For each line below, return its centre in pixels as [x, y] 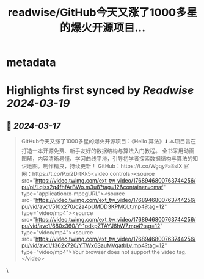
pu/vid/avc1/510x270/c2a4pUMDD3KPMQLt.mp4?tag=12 [93, 207]
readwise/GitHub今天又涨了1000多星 [103, 13]
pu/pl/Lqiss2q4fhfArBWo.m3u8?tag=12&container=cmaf [92, 187]
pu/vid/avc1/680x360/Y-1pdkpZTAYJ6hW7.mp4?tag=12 [91, 226]
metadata [31, 63]
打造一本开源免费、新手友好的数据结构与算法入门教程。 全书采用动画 [107, 151]
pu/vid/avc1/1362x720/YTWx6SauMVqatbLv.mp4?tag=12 [93, 245]
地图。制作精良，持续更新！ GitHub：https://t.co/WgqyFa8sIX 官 [108, 166]
